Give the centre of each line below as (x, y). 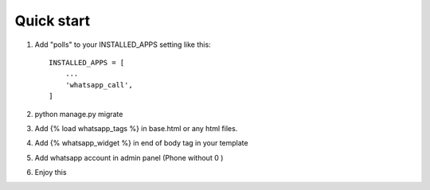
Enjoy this (51, 173)
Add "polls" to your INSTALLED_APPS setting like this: (123, 45)
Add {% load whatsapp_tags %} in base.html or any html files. (136, 128)
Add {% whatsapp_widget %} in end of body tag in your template (141, 143)
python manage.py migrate (79, 114)
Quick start (53, 21)
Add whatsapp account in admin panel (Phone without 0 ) (129, 157)
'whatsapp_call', (99, 85)
